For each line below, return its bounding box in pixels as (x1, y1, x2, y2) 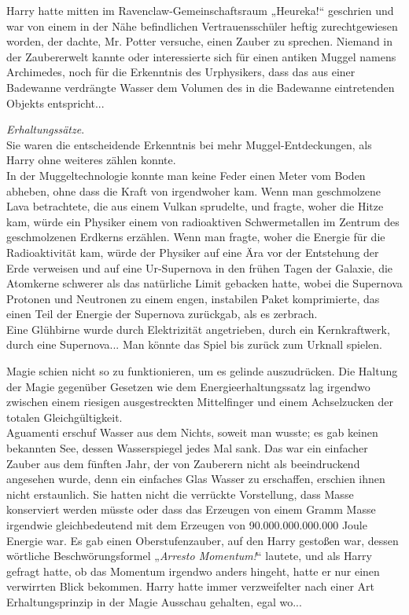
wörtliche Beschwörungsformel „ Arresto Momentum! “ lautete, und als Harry (6, 547, 372, 564)
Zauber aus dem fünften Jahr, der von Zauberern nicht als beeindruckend (6, 455, 360, 471)
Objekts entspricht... (6, 94, 105, 111)
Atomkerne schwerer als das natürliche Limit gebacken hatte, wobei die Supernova (6, 275, 403, 291)
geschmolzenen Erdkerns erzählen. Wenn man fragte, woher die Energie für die (6, 229, 385, 245)
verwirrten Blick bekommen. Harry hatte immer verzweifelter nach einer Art (6, 578, 374, 595)
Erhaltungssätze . (6, 121, 85, 137)
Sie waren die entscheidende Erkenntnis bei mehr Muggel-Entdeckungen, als (6, 136, 372, 152)
